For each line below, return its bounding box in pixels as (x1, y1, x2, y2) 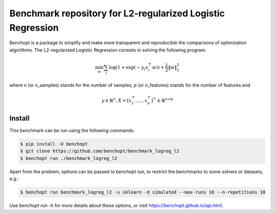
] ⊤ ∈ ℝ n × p (151, 97, 173, 103)
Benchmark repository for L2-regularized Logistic (9, 8, 225, 19)
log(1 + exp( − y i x (108, 64, 148, 72)
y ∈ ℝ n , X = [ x (101, 97, 132, 103)
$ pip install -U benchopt (20, 141, 88, 147)
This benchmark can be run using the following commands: (9, 127, 135, 133)
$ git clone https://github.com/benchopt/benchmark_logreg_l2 (20, 148, 179, 154)
